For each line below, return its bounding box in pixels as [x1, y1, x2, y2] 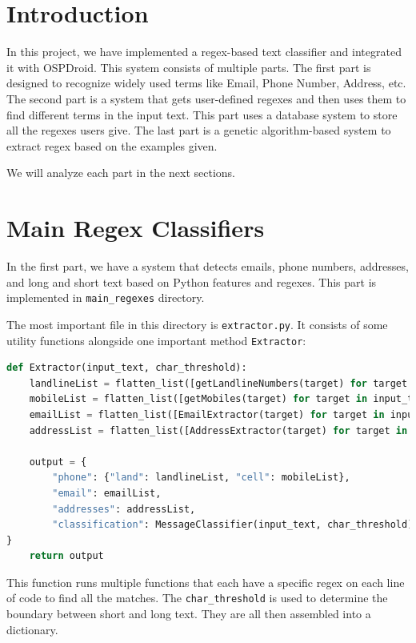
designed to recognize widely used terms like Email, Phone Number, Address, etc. [6, 74, 406, 91]
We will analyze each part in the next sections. [6, 164, 236, 181]
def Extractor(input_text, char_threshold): [6, 362, 247, 374]
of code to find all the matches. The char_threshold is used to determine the [6, 589, 388, 606]
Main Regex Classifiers [6, 211, 265, 244]
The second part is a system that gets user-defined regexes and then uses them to [6, 90, 406, 106]
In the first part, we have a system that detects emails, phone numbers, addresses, [6, 258, 409, 274]
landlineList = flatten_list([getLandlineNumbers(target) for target [29, 377, 408, 389]
